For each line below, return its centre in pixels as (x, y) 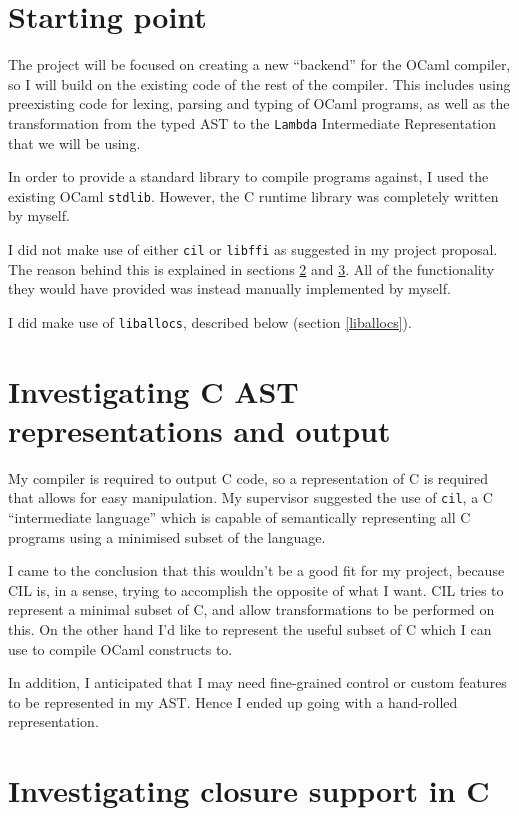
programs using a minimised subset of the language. (167, 536)
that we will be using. (74, 142)
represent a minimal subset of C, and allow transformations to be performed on (251, 609)
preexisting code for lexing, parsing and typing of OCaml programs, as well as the (259, 103)
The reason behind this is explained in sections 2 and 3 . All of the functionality (251, 268)
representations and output (199, 429)
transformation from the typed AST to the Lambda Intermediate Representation (252, 122)
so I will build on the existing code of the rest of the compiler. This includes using (259, 83)
